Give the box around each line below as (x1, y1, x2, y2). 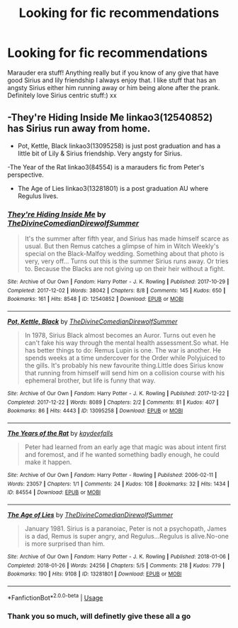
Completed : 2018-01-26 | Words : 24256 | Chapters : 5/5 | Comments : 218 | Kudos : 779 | (7, 562, 225, 569)
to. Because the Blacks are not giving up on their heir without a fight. (24, 265, 225, 273)
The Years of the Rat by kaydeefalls (7, 429, 113, 437)
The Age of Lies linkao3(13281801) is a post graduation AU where (17, 184, 209, 192)
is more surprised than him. (24, 539, 105, 548)
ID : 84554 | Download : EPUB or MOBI (7, 489, 101, 496)
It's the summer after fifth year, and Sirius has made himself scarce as (24, 234, 229, 243)
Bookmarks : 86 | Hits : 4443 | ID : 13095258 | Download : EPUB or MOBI (7, 407, 183, 414)
